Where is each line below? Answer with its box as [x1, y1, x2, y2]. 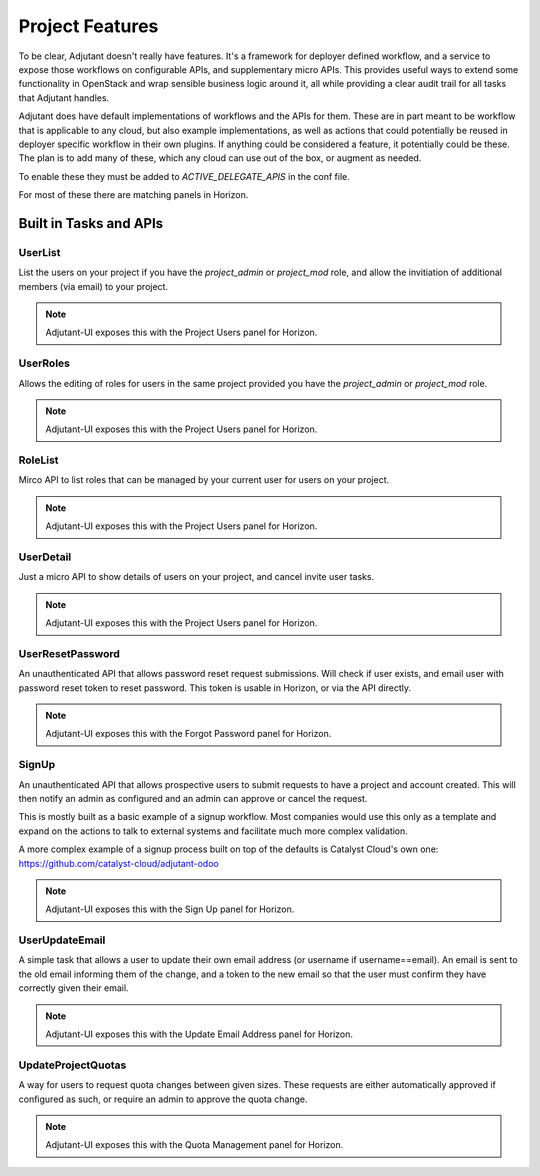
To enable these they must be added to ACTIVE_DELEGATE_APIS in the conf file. [18, 170, 350, 182]
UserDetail [18, 550, 72, 564]
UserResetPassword [18, 646, 120, 660]
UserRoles [18, 356, 70, 370]
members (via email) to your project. [18, 280, 169, 292]
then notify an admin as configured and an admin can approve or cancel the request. [18, 793, 368, 804]
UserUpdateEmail [18, 933, 106, 947]
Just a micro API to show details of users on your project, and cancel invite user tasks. [18, 571, 375, 583]
